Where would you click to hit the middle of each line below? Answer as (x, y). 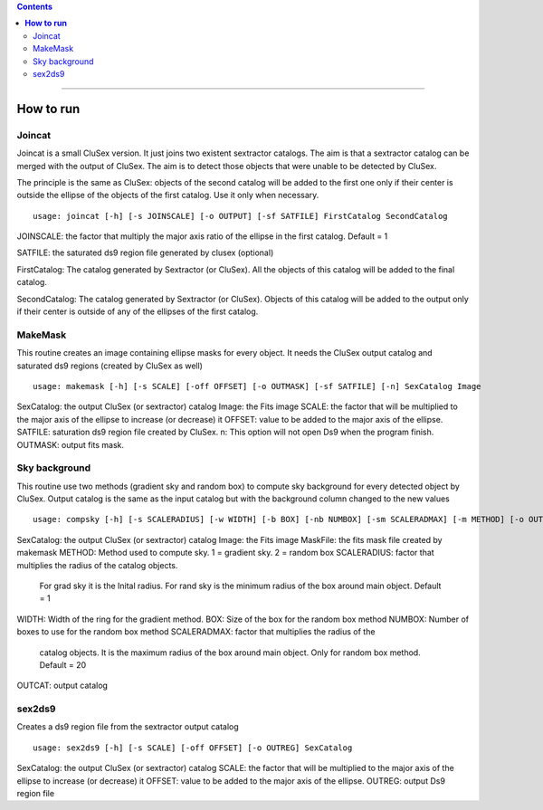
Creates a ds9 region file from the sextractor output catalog (128, 727)
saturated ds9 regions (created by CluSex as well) (110, 366)
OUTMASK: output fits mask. (71, 444)
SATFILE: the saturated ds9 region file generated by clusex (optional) (145, 253)
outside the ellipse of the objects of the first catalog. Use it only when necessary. (168, 195)
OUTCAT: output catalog (62, 686)
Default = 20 (63, 664)
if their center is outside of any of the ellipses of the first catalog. (138, 311)
